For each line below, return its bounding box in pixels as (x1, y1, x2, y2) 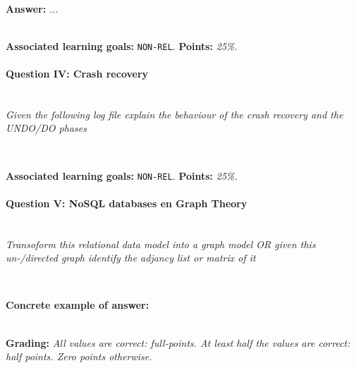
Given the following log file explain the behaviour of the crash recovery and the (6, 106, 343, 121)
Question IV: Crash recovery (6, 66, 149, 81)
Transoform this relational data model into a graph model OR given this (6, 236, 316, 251)
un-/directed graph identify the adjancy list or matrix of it (6, 250, 256, 265)
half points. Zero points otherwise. (6, 349, 152, 364)
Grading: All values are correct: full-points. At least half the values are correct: (6, 335, 350, 350)
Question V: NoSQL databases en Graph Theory (6, 195, 247, 210)
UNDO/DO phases (6, 121, 87, 135)
